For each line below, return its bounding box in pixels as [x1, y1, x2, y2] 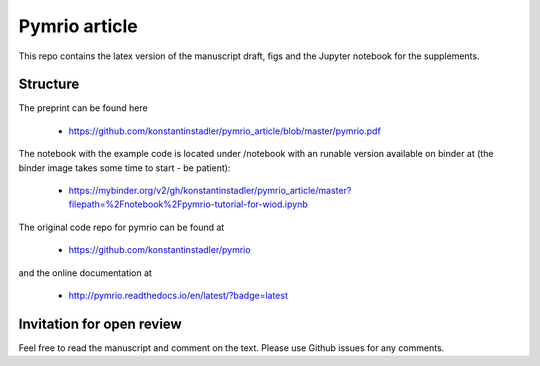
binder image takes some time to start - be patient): [18, 161, 231, 174]
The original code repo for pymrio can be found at [18, 221, 225, 233]
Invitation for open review [18, 315, 182, 332]
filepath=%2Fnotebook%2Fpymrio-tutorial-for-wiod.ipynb [68, 198, 309, 210]
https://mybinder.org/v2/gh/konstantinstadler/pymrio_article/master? [68, 185, 352, 197]
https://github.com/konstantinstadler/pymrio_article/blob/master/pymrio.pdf [68, 125, 382, 137]
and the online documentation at [18, 266, 152, 279]
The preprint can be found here [18, 102, 149, 114]
